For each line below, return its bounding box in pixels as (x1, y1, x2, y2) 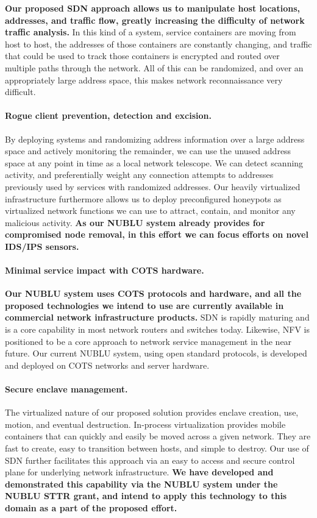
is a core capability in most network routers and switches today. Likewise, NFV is (5, 323, 310, 336)
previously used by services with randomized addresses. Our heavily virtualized (5, 180, 301, 193)
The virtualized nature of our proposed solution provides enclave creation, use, (5, 406, 299, 419)
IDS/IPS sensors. (5, 239, 79, 252)
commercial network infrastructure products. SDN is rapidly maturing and (5, 311, 310, 324)
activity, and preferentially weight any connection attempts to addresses (5, 168, 274, 181)
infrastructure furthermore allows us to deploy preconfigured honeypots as (5, 192, 282, 205)
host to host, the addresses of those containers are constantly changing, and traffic (5, 37, 312, 50)
